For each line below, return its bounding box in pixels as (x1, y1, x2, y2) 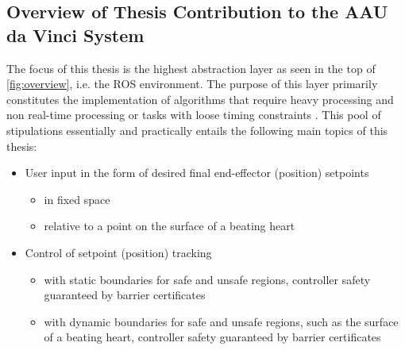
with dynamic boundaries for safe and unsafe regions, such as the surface (44, 313, 399, 329)
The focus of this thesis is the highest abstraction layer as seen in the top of (6, 60, 376, 76)
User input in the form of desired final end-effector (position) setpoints (25, 164, 369, 181)
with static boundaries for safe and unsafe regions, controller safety (44, 271, 371, 287)
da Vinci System (6, 22, 145, 47)
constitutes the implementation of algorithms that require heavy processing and (6, 90, 394, 107)
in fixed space (44, 190, 110, 207)
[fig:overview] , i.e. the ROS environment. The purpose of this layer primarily (6, 75, 378, 92)
